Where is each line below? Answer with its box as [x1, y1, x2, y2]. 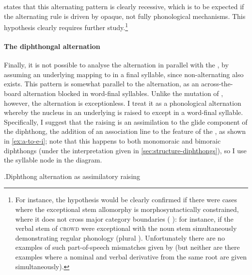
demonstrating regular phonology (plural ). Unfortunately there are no [15, 232, 225, 243]
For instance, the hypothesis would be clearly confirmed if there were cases [15, 194, 237, 205]
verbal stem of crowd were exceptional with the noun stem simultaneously [15, 223, 237, 233]
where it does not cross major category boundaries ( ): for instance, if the [15, 213, 234, 224]
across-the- [201, 79, 233, 89]
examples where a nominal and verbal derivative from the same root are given [15, 251, 247, 261]
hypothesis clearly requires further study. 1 [4, 21, 128, 32]
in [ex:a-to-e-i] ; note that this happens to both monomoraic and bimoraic [4, 135, 221, 146]
